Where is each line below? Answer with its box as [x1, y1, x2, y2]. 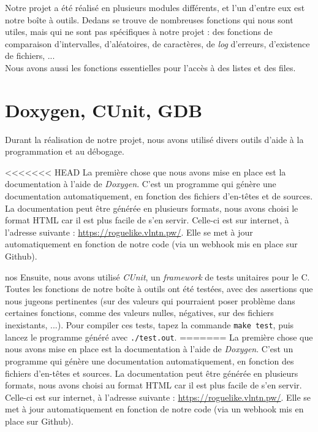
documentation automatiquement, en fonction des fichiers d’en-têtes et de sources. [5, 190, 313, 202]
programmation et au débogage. [5, 145, 124, 158]
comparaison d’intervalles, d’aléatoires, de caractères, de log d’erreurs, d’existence [5, 37, 310, 50]
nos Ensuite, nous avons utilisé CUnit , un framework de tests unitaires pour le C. [5, 270, 310, 283]
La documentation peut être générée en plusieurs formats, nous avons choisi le [5, 201, 298, 214]
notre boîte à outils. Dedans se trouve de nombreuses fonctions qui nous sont [5, 13, 293, 26]
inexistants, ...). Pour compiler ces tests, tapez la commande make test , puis [5, 318, 294, 331]
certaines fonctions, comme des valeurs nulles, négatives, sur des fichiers [5, 306, 274, 319]
